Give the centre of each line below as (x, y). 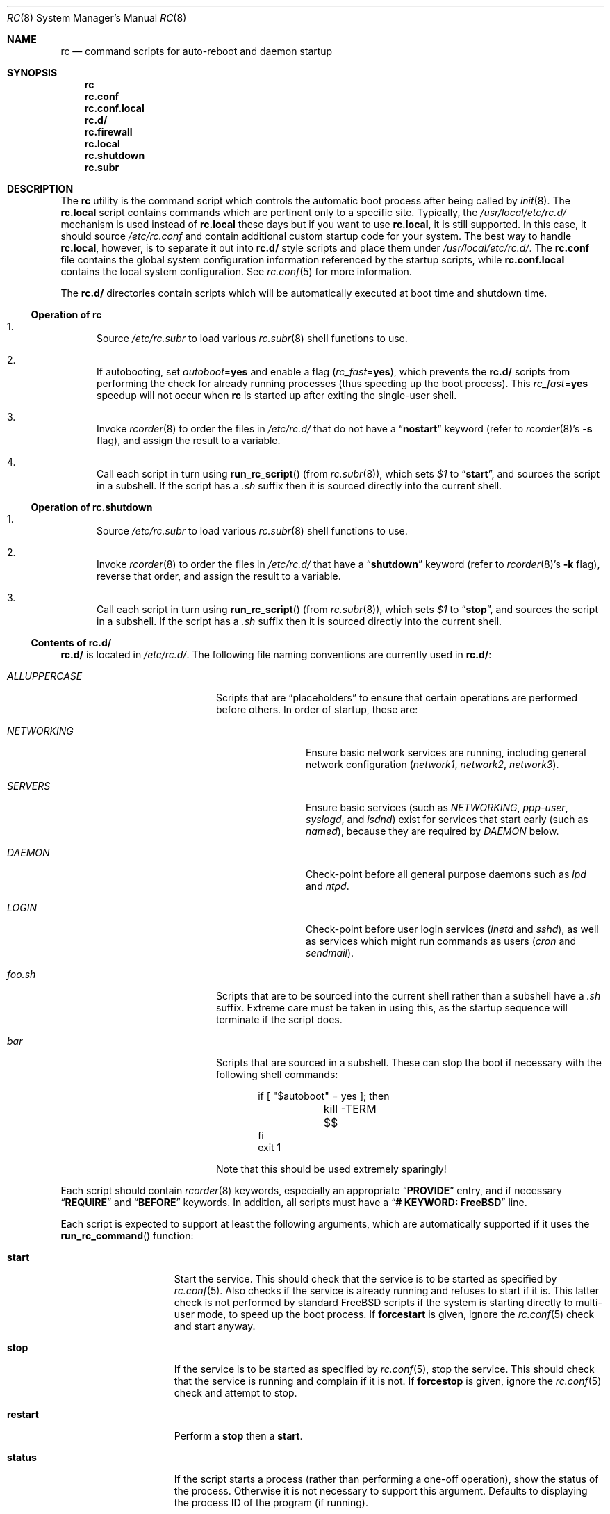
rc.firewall (108, 132)
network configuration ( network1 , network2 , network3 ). (432, 764)
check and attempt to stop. (236, 1393)
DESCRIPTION (40, 189)
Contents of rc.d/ (71, 643)
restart (23, 1414)
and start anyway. (215, 1326)
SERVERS (29, 786)
